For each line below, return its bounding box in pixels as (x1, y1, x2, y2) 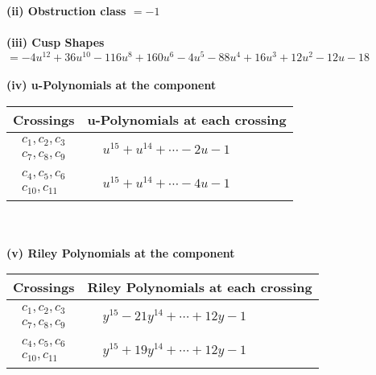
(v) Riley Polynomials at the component (6, 244, 235, 261)
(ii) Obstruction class (6, 2, 126, 19)
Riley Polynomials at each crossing (87, 278, 312, 297)
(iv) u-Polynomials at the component (6, 76, 217, 93)
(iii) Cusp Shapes (6, 34, 105, 51)
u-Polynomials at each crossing (87, 110, 287, 130)
